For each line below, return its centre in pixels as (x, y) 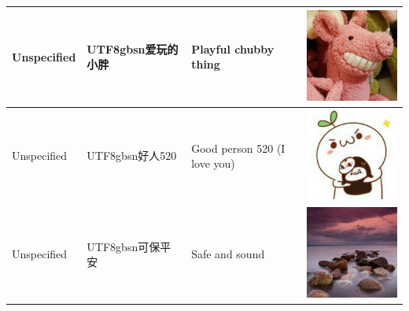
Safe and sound (228, 254)
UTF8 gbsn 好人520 (132, 155)
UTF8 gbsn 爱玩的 (133, 48)
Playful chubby (233, 48)
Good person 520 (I (238, 148)
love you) (213, 163)
